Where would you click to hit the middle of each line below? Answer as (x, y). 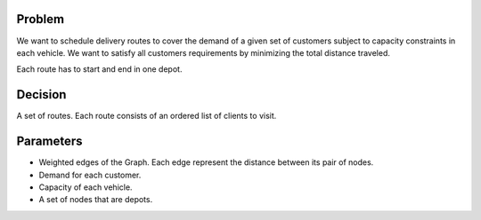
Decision (41, 94)
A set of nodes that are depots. (96, 200)
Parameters (49, 141)
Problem (41, 19)
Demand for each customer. (90, 175)
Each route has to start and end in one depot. (99, 69)
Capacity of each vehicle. (86, 187)
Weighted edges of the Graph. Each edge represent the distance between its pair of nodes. (206, 162)
